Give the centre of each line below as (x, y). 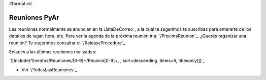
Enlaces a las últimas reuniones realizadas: (52, 52)
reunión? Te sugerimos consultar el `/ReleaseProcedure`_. (68, 43)
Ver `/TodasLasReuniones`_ (49, 70)
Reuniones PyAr (34, 17)
